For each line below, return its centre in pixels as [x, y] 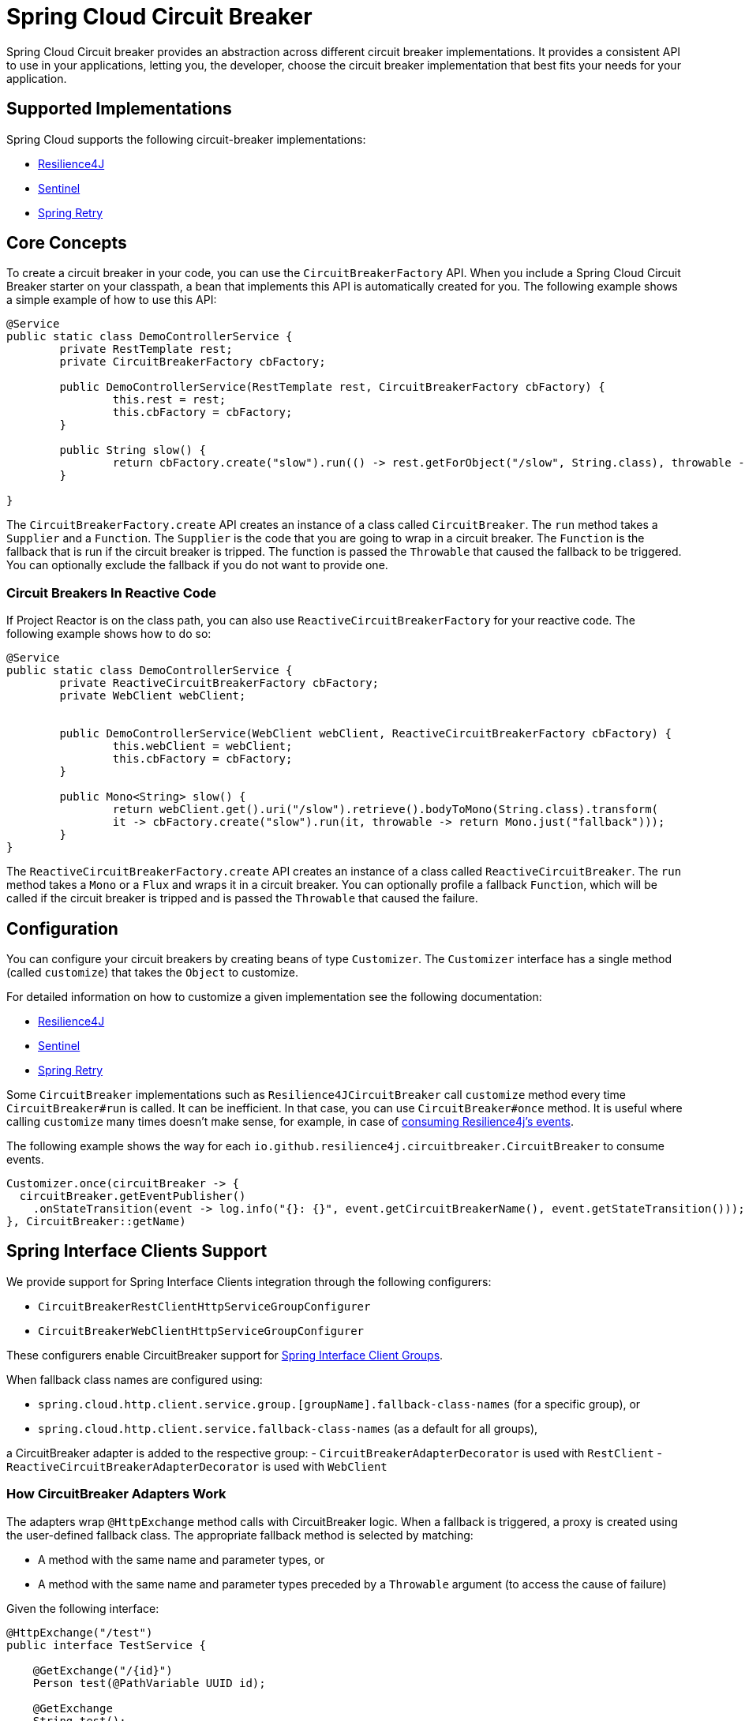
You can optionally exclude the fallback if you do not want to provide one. [197, 565]
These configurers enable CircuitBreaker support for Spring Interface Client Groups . [225, 1355]
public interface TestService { [106, 1645]
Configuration [62, 928]
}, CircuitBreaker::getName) [96, 1222]
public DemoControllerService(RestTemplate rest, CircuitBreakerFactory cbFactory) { [332, 387]
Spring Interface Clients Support [137, 1251]
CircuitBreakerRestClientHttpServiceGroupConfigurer [204, 1306]
